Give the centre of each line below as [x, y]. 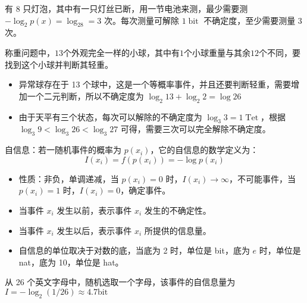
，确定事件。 [145, 190]
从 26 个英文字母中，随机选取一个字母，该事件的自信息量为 [120, 282]
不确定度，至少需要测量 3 [253, 20]
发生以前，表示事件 [94, 210]
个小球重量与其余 [217, 52]
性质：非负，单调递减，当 [69, 178]
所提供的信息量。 [178, 230]
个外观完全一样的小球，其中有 [121, 52]
